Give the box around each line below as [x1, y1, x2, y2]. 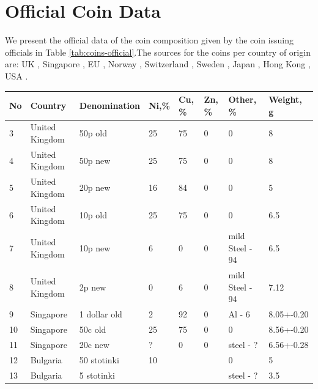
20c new [79, 338, 109, 350]
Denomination [79, 98, 140, 111]
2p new [79, 280, 106, 293]
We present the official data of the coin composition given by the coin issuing [5, 34, 294, 46]
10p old [79, 208, 107, 221]
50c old [79, 323, 106, 336]
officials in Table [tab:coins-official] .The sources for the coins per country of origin [5, 45, 311, 58]
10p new [79, 241, 111, 254]
